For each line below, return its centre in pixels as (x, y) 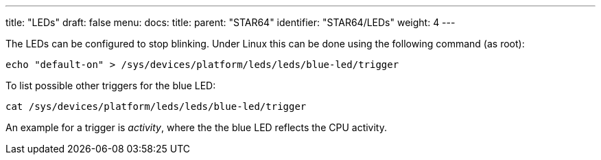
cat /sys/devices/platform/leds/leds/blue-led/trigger (156, 106)
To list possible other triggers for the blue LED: (111, 85)
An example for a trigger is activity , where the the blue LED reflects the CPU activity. (197, 127)
